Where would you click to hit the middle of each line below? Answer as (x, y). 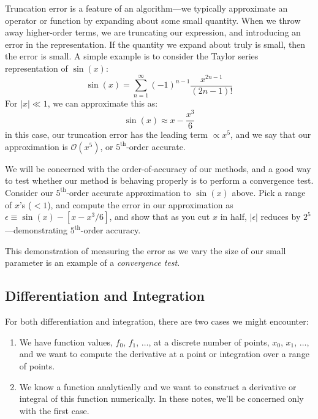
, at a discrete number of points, (209, 342)
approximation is (36, 146)
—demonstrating (36, 230)
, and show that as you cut (160, 217)
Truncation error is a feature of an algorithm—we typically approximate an (146, 8)
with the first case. (54, 410)
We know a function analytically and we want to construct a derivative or (158, 386)
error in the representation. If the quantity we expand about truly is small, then (155, 44)
